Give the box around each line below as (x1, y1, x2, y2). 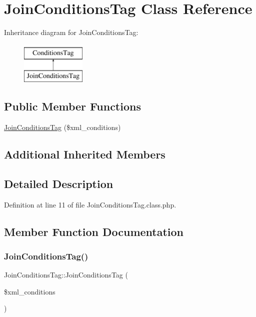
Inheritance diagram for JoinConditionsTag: (4, 27, 138, 37)
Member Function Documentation (4, 223, 184, 239)
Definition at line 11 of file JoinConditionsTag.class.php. (4, 199, 176, 209)
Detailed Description (4, 175, 113, 191)
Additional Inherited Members (4, 146, 165, 162)
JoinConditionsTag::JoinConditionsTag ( (4, 269, 128, 280)
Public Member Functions (4, 98, 141, 114)
